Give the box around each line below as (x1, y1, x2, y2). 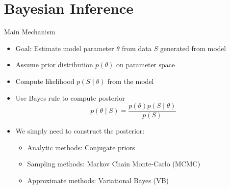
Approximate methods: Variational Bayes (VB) (27, 175, 169, 185)
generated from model (160, 43, 226, 53)
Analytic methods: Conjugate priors (27, 142, 135, 152)
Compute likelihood (15, 76, 75, 86)
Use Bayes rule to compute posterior (15, 92, 125, 103)
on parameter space (116, 59, 175, 70)
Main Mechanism (4, 27, 55, 37)
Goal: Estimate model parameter (15, 43, 114, 53)
